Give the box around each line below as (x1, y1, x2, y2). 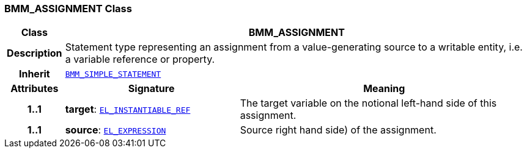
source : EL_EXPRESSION (65, 124, 166, 137)
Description (7, 47, 62, 60)
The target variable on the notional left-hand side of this (240, 97, 497, 110)
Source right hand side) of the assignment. (240, 124, 437, 137)
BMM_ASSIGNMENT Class (4, 2, 132, 15)
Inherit (18, 68, 50, 80)
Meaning (363, 82, 405, 95)
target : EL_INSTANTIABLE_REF (65, 103, 191, 116)
